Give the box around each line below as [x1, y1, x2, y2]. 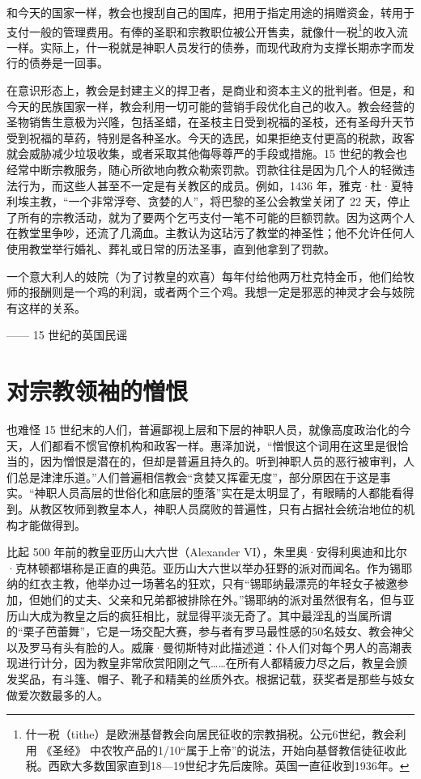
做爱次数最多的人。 [6, 686, 108, 703]
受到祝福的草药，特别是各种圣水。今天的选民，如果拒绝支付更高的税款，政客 [6, 129, 415, 146]
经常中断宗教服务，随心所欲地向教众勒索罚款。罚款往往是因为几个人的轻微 [6, 161, 403, 177]
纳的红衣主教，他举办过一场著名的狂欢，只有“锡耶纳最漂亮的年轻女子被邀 [6, 575, 398, 592]
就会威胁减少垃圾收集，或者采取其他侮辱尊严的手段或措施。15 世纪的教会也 [6, 145, 407, 162]
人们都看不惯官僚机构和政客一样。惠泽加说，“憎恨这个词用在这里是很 [28, 436, 398, 453]
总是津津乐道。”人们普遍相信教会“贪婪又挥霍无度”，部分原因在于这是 [17, 468, 380, 485]
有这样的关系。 [6, 299, 86, 316]
